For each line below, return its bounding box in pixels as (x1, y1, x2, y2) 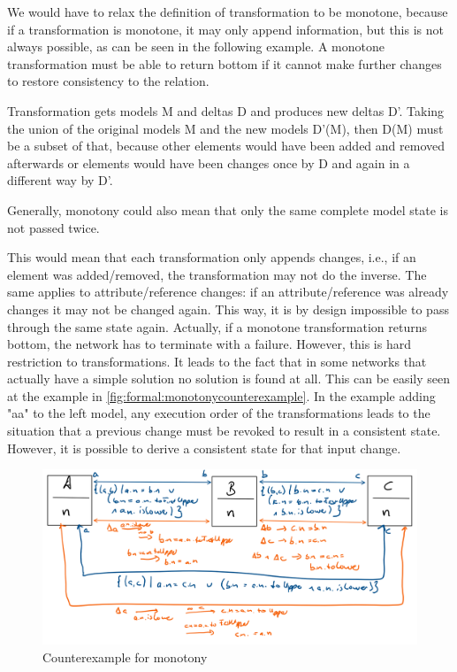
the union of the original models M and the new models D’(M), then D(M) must (7, 119, 444, 137)
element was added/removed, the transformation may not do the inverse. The (7, 265, 427, 283)
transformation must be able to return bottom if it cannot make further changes (7, 54, 442, 73)
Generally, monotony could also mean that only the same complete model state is (7, 200, 448, 219)
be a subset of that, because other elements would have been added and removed (7, 136, 446, 155)
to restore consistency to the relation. (7, 72, 209, 90)
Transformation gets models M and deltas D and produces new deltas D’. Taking (7, 101, 445, 120)
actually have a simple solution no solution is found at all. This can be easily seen (7, 369, 451, 388)
